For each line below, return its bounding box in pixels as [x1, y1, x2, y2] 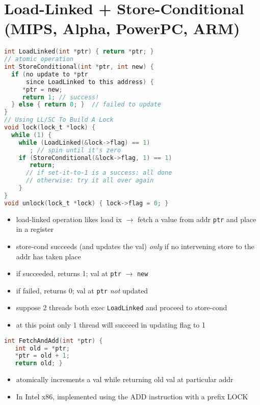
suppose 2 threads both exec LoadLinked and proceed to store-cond [16, 302, 227, 313]
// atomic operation [4, 56, 74, 63]
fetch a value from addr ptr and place [137, 213, 256, 224]
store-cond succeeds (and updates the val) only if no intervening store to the [16, 240, 254, 251]
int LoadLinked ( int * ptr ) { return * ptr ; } [4, 48, 154, 56]
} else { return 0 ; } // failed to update [11, 101, 161, 109]
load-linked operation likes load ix [16, 213, 122, 224]
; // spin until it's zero [30, 146, 121, 154]
